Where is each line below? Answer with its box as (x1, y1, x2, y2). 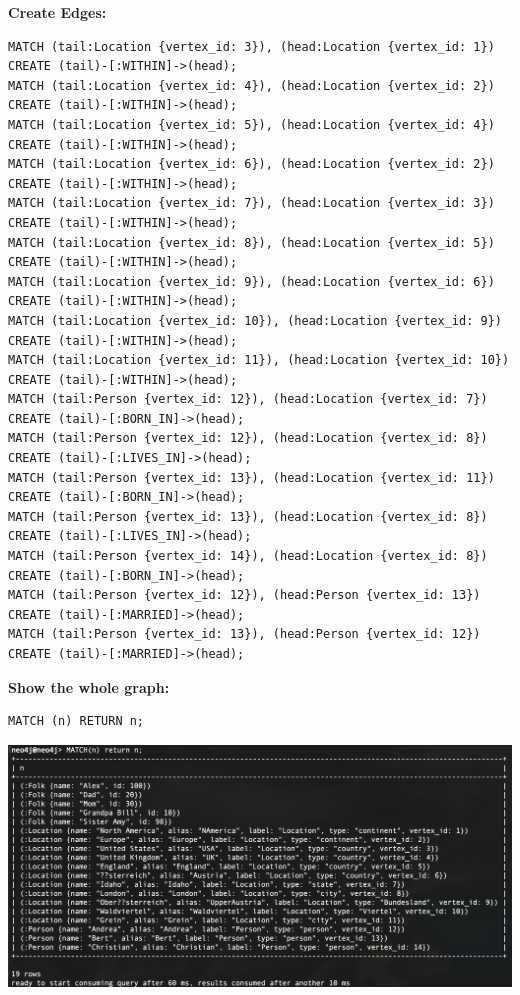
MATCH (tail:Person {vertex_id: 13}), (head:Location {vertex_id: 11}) (8, 470, 495, 485)
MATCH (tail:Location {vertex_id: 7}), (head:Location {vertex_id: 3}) (8, 196, 495, 211)
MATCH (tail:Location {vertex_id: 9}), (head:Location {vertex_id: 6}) (8, 274, 495, 289)
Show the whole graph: (8, 676, 170, 697)
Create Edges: (8, 2, 107, 22)
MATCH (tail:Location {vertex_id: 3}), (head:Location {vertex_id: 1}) (8, 39, 495, 54)
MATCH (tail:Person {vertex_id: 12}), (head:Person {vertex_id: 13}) (8, 588, 481, 603)
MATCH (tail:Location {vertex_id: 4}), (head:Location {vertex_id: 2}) (8, 78, 495, 93)
